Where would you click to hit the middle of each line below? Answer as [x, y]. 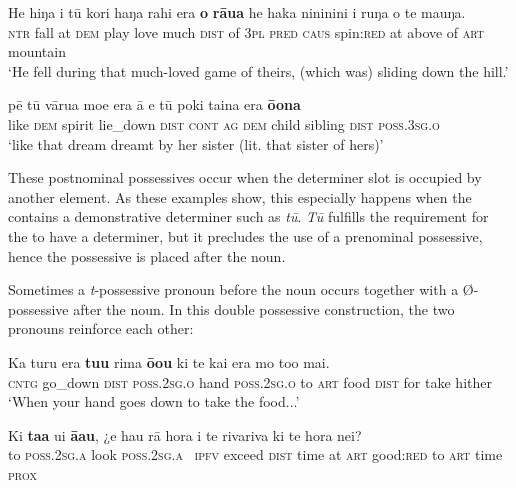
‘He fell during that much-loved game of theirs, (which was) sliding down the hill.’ [258, 70]
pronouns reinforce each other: [101, 328]
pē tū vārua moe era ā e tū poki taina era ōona [154, 104]
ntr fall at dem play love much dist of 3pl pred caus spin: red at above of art [246, 31]
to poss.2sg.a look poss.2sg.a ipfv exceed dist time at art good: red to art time [255, 454]
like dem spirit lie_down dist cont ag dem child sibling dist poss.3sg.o [224, 123]
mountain [37, 51]
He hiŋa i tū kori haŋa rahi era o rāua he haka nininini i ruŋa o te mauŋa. [237, 12]
